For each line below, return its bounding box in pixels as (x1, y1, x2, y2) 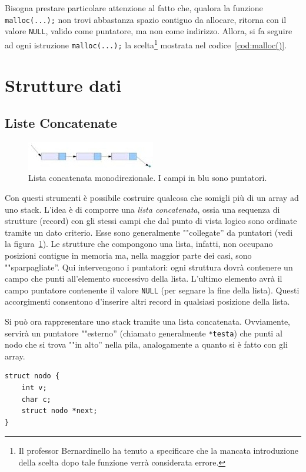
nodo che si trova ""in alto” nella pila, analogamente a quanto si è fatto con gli (5, 338, 288, 351)
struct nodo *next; (21, 407, 98, 415)
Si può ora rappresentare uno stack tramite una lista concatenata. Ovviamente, (5, 315, 290, 327)
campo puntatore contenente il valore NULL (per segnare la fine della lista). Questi (5, 283, 300, 296)
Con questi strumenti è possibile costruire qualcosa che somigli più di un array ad (5, 191, 299, 203)
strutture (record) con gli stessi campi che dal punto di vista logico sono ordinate (5, 214, 297, 227)
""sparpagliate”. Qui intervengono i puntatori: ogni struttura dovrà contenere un (5, 260, 293, 273)
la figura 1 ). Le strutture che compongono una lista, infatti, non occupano (5, 237, 273, 250)
